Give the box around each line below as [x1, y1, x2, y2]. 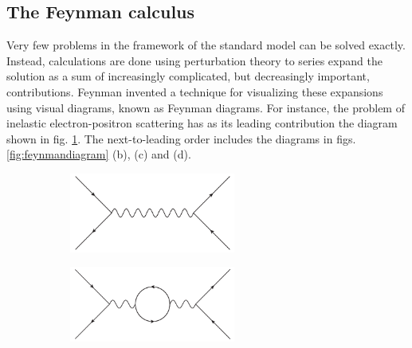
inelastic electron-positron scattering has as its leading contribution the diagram [6, 115, 398, 131]
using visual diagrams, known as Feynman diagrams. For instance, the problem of [6, 99, 405, 115]
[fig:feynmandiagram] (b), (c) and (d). [6, 146, 191, 162]
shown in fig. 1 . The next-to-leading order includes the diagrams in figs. [6, 130, 356, 147]
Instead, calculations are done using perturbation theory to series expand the [6, 52, 383, 68]
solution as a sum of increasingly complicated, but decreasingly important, [6, 68, 370, 84]
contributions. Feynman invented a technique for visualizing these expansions [6, 83, 383, 100]
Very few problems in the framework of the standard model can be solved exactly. [6, 37, 406, 53]
